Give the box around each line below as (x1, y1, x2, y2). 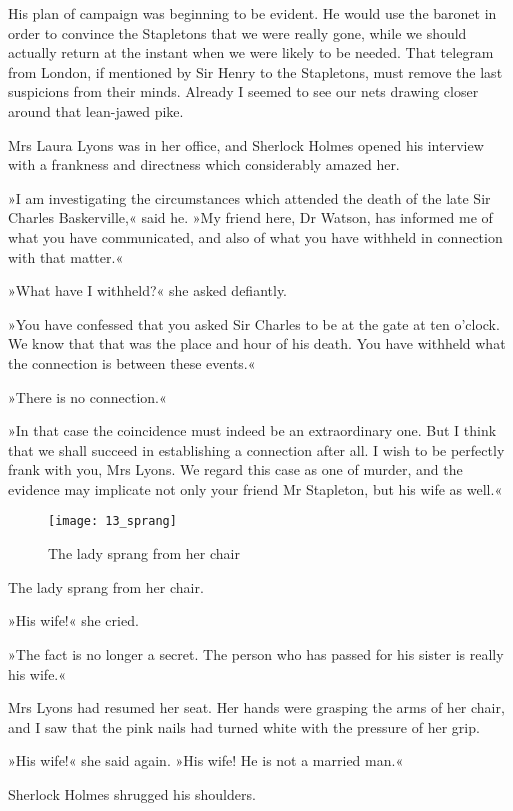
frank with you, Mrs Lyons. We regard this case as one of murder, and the (8, 459, 463, 480)
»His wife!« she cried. (8, 610, 139, 631)
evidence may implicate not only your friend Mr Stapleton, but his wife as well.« (8, 478, 503, 499)
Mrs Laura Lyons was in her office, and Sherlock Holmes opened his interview (8, 134, 484, 155)
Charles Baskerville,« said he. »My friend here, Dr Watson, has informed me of (8, 207, 493, 228)
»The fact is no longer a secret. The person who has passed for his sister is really (8, 643, 504, 664)
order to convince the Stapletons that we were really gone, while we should (8, 22, 467, 43)
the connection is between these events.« (8, 352, 256, 373)
